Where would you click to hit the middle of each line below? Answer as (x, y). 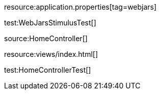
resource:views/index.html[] (51, 54)
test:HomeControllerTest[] (48, 70)
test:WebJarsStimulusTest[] (50, 23)
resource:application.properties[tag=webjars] (81, 7)
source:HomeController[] (46, 38)
